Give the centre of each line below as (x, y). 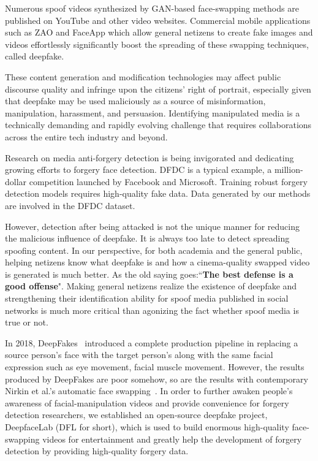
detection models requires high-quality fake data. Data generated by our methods (158, 193)
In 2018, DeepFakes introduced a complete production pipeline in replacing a (152, 342)
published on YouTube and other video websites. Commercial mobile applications (158, 20)
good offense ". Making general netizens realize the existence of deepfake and (151, 286)
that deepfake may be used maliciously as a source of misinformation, (135, 101)
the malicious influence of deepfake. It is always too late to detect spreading (147, 238)
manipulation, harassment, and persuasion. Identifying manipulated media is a (153, 112)
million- (289, 170)
